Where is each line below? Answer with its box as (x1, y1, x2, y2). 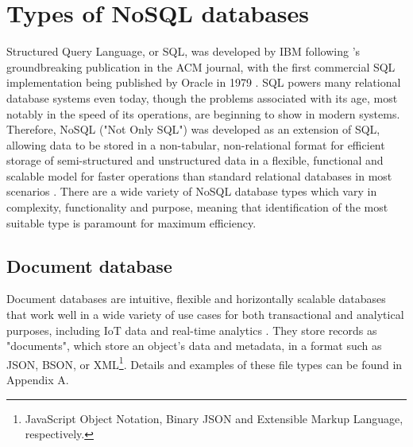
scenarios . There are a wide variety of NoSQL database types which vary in (6, 183, 377, 200)
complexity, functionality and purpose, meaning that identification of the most (6, 199, 388, 216)
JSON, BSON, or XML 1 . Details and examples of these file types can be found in (6, 353, 403, 372)
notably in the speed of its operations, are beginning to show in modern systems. (6, 105, 400, 122)
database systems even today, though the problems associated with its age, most (6, 89, 398, 106)
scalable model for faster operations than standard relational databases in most (6, 167, 392, 184)
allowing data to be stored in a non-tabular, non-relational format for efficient (6, 136, 385, 153)
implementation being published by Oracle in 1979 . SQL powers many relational (6, 74, 401, 91)
